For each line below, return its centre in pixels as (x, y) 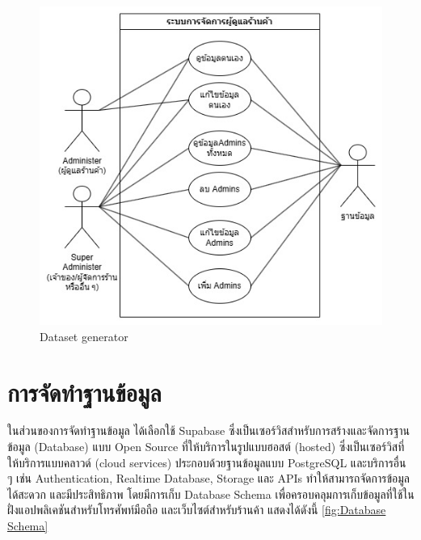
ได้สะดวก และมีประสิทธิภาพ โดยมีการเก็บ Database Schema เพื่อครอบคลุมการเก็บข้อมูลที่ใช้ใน (211, 494)
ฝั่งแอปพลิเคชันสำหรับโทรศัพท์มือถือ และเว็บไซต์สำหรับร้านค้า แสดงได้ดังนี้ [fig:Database (197, 510)
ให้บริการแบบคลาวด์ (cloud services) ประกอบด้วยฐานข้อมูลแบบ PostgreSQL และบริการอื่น (207, 462)
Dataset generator (84, 336)
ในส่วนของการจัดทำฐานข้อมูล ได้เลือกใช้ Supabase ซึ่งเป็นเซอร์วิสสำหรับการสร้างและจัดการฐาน (209, 430)
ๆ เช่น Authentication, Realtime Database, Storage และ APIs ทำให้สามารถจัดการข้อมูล (208, 478)
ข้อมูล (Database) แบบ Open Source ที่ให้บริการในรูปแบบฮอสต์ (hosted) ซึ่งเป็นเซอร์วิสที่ (206, 447)
